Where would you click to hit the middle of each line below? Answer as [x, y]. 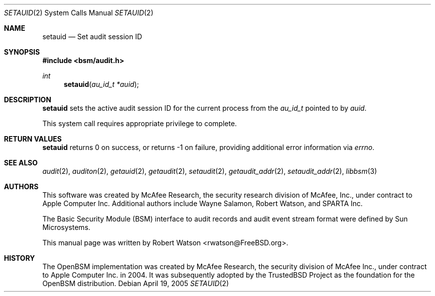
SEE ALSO [21, 163]
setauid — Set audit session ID [92, 37]
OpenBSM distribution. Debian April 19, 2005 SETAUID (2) [136, 283]
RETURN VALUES [33, 139]
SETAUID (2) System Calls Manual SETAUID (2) [79, 13]
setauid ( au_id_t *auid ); [101, 84]
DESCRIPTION [28, 100]
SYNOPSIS [22, 52]
